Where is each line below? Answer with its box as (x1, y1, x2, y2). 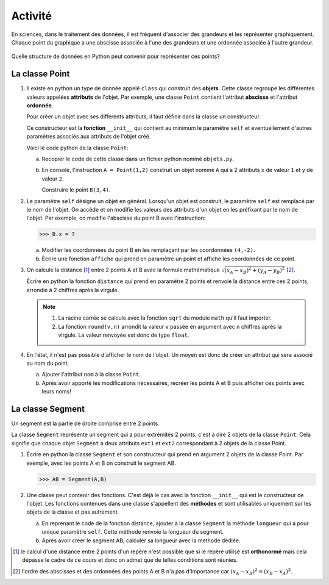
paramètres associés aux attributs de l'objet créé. (26, 133, 151, 140)
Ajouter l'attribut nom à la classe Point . (41, 371, 141, 378)
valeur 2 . (41, 174, 64, 182)
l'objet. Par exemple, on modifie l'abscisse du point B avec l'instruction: (26, 214, 206, 222)
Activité (11, 9, 52, 23)
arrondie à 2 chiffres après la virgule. (26, 286, 119, 293)
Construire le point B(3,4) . (41, 186, 111, 193)
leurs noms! (41, 388, 71, 395)
